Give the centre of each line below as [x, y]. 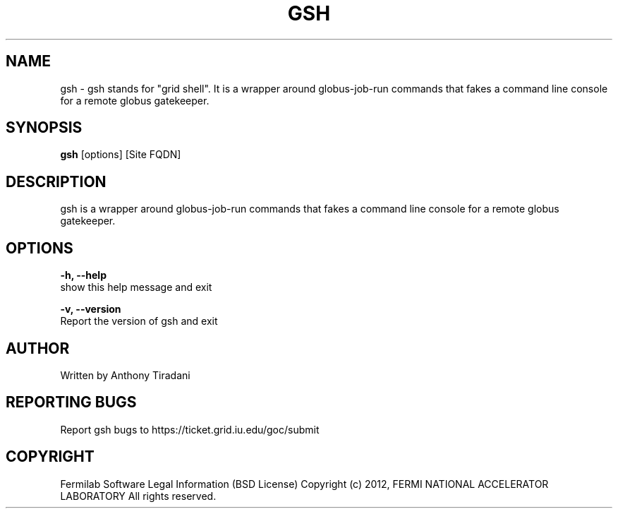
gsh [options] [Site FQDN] [121, 155]
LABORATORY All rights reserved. [138, 496]
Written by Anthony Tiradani [125, 375]
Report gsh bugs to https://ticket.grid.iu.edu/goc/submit [190, 429]
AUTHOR [38, 348]
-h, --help [83, 275]
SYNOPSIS [44, 128]
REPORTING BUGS [71, 402]
